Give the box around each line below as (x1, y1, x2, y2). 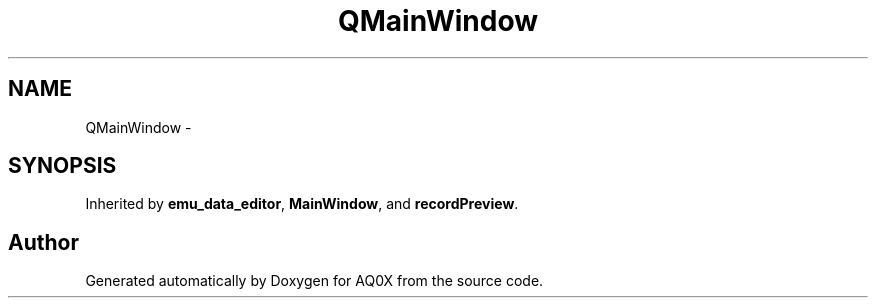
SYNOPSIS (8, 153, 117, 179)
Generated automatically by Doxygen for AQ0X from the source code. (85, 272, 544, 290)
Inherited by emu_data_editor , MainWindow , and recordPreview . (85, 195, 519, 213)
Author (8, 229, 79, 255)
